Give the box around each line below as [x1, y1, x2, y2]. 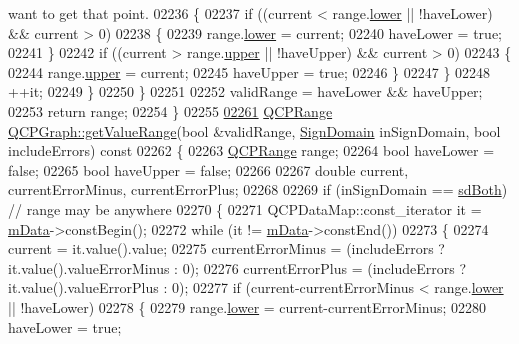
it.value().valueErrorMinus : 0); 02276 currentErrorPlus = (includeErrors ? [8, 257, 467, 278]
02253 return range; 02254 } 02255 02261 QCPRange [8, 100, 333, 121]
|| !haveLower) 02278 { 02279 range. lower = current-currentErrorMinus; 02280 [8, 296, 487, 317]
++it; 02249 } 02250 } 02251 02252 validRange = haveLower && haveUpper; [8, 81, 483, 102]
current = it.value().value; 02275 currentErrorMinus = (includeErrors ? [8, 238, 445, 259]
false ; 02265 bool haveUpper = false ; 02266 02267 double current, [8, 159, 409, 180]
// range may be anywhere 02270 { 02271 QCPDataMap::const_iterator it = [8, 198, 482, 219]
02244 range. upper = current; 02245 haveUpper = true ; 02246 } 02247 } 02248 [8, 61, 491, 82]
